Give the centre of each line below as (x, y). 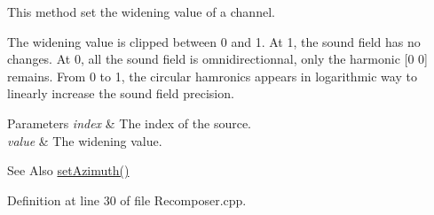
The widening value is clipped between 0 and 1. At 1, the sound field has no (214, 41)
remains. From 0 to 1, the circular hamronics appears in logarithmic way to (212, 76)
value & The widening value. (85, 140)
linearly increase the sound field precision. (121, 93)
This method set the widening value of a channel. (141, 12)
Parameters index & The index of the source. (130, 123)
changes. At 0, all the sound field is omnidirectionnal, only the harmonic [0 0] (217, 59)
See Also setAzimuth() (68, 170)
